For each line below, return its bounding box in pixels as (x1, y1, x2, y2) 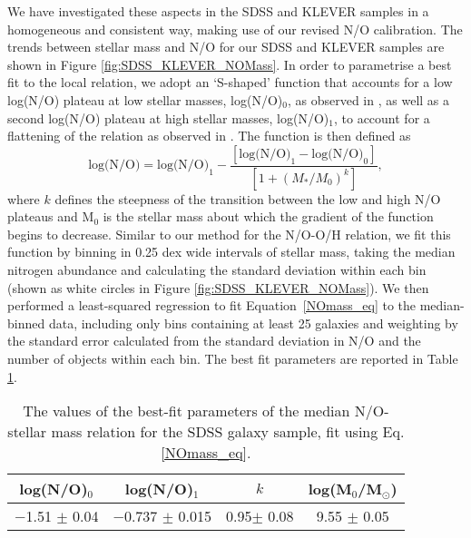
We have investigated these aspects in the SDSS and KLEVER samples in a (7, 2, 429, 20)
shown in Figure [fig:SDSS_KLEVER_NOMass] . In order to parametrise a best (7, 54, 452, 73)
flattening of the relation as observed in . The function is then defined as (7, 126, 411, 145)
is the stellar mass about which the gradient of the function (103, 207, 434, 226)
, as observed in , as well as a (287, 90, 450, 109)
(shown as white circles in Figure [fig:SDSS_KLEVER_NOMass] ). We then (7, 278, 429, 297)
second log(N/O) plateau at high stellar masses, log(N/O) (7, 108, 329, 127)
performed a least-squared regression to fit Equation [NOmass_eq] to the (7, 296, 417, 315)
